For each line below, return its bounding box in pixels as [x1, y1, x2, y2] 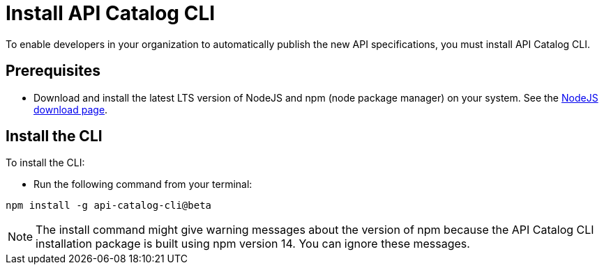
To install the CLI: [6, 157, 85, 169]
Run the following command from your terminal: [33, 178, 252, 191]
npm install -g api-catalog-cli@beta [6, 200, 212, 212]
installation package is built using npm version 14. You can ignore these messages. [36, 237, 470, 251]
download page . [33, 103, 108, 116]
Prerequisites [6, 62, 100, 80]
